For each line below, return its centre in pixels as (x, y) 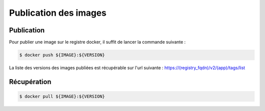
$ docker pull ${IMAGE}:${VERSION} (62, 97)
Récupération (30, 82)
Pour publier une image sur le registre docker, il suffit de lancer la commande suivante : (97, 42)
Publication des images (58, 13)
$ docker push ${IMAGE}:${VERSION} (62, 55)
